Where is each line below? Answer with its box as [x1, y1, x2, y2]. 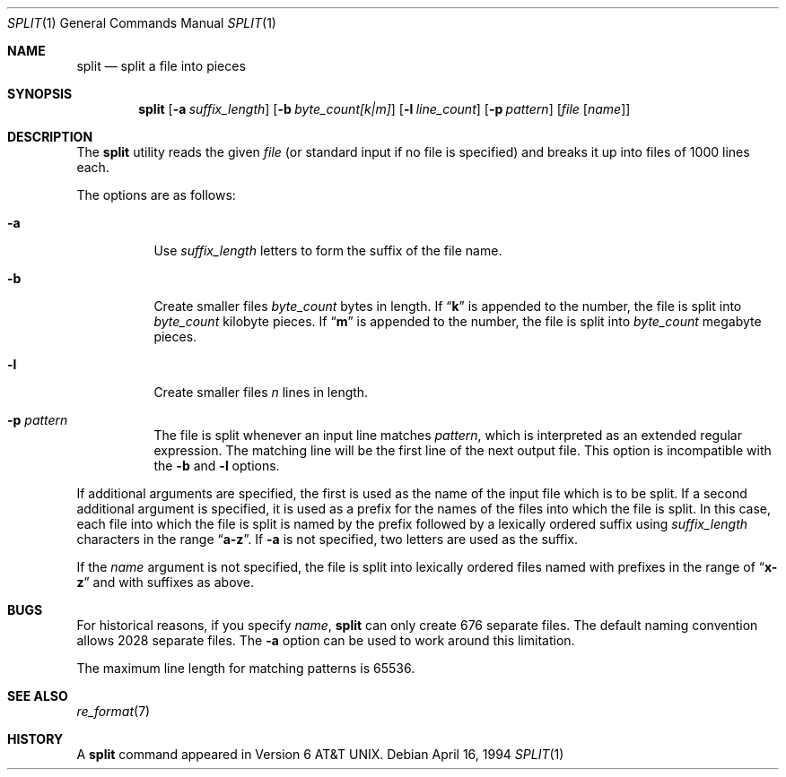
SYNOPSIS [7, 86, 73, 101]
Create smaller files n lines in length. [153, 384, 369, 400]
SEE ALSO [7, 688, 68, 704]
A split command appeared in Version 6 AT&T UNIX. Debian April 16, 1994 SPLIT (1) [76, 747, 564, 762]
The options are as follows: [76, 187, 236, 203]
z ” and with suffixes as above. [76, 574, 255, 590]
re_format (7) [76, 704, 151, 719]
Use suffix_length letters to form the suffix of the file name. [153, 243, 502, 258]
